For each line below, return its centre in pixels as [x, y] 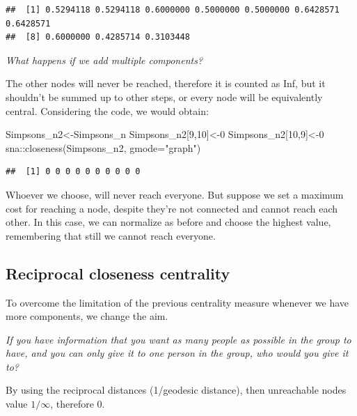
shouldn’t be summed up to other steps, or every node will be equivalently [164, 97]
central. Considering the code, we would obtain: [107, 110]
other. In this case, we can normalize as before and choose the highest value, [168, 222]
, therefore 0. [78, 404]
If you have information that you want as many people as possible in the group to [178, 339]
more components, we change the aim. [87, 316]
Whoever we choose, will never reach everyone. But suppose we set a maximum [175, 194]
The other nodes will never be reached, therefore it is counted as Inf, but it [166, 83]
